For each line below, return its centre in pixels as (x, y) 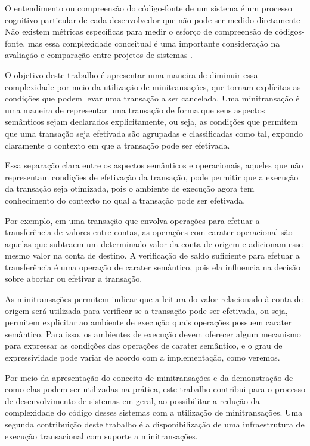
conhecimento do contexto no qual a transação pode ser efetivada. (125, 200)
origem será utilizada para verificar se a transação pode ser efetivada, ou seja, (146, 310)
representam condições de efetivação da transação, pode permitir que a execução (152, 176)
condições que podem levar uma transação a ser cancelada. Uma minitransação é (152, 98)
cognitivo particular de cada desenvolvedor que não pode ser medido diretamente (153, 19)
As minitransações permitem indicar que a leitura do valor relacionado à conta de (154, 299)
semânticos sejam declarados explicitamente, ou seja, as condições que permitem (151, 122)
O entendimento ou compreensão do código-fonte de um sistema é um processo (148, 8)
